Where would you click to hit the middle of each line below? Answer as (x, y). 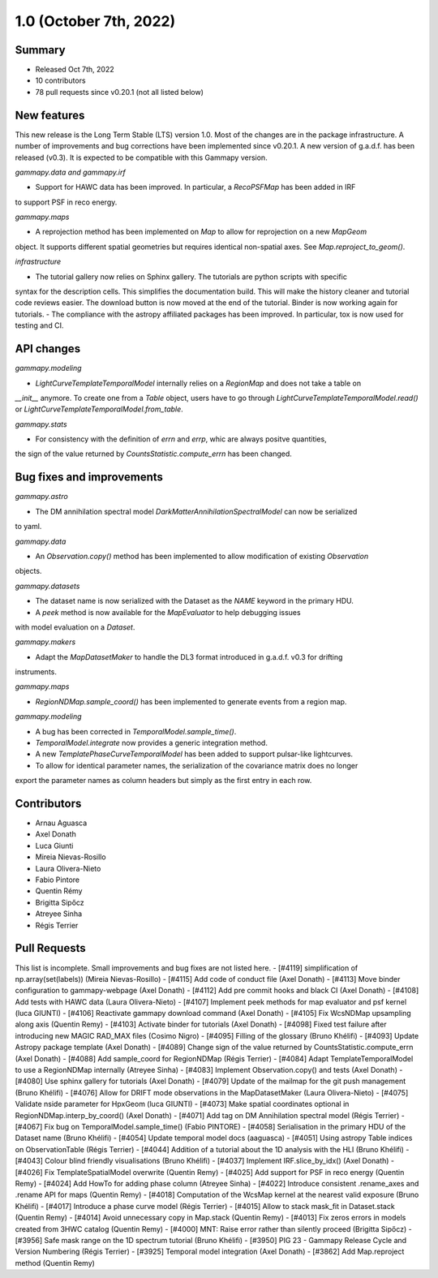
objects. (28, 571)
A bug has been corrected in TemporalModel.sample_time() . (136, 731)
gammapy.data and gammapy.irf (70, 172)
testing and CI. (39, 325)
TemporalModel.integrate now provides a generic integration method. (151, 743)
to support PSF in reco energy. (66, 202)
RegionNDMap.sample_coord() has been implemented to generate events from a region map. (191, 701)
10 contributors (60, 80)
